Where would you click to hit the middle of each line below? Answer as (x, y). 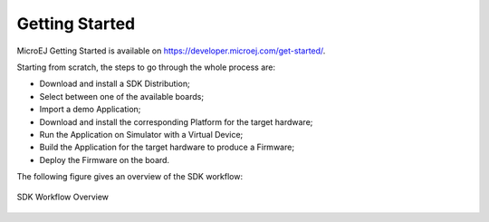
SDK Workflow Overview (62, 197)
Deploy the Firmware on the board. (105, 159)
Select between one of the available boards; (121, 96)
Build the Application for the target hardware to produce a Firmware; (167, 147)
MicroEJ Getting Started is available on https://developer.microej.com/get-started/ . (171, 51)
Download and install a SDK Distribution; (115, 84)
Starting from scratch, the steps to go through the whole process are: (146, 67)
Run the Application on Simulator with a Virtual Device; (141, 134)
